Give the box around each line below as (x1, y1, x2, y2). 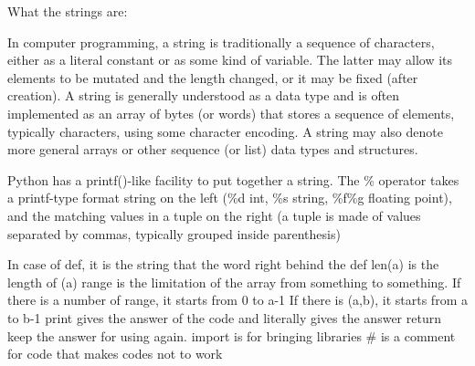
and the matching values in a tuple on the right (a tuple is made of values (7, 205, 421, 225)
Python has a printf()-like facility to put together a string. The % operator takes (7, 170, 459, 189)
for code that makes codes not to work (7, 344, 223, 363)
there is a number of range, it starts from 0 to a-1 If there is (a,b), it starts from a (7, 290, 468, 309)
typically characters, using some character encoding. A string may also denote (7, 121, 443, 141)
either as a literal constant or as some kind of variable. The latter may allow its (7, 50, 453, 69)
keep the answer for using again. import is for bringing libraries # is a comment (7, 326, 456, 345)
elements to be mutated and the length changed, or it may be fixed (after (7, 68, 418, 87)
